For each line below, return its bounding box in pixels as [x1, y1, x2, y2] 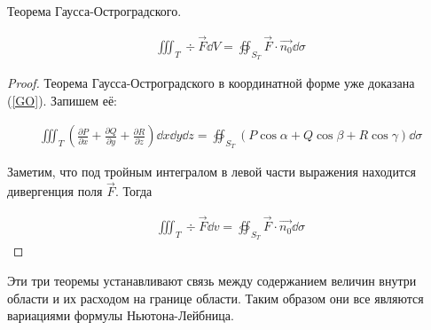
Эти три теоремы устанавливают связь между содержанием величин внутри [7, 271, 417, 289]
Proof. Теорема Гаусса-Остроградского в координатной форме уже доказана [7, 74, 415, 92]
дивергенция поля [7, 182, 103, 200]
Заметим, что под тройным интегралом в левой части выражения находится [7, 162, 416, 181]
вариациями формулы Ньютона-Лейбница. [7, 306, 234, 325]
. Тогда [114, 182, 153, 200]
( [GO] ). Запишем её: [7, 90, 117, 109]
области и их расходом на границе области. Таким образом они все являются [7, 288, 424, 307]
